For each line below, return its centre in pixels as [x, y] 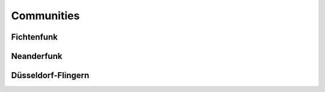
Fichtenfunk [35, 37]
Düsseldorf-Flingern [50, 75]
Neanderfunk [37, 56]
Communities [45, 16]
